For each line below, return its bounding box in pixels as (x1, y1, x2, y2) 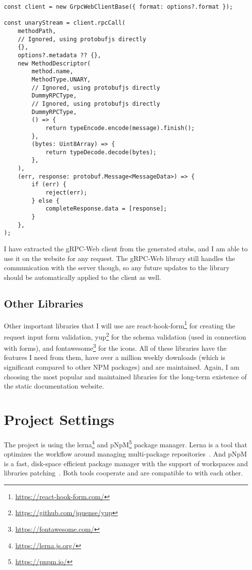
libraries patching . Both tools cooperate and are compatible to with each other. (4, 468, 243, 478)
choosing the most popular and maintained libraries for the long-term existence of (4, 371, 247, 381)
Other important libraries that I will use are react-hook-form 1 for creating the (4, 319, 236, 330)
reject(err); (45, 189, 87, 196)
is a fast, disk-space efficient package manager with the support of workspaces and (4, 458, 248, 468)
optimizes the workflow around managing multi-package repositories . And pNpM (4, 449, 247, 459)
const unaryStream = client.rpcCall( (4, 19, 126, 27)
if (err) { (31, 181, 66, 188)
